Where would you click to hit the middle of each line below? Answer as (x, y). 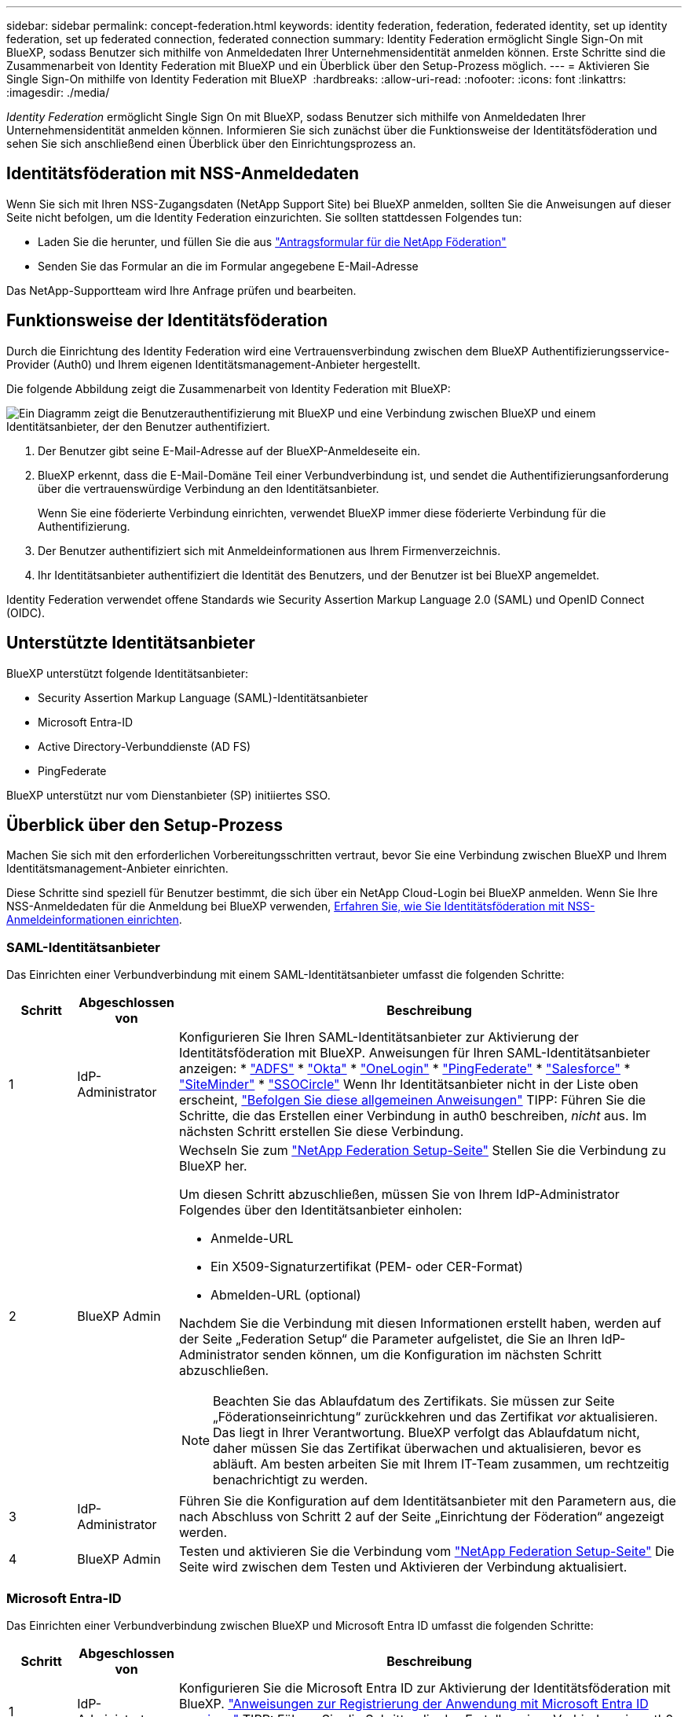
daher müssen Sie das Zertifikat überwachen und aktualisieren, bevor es (427, 1449)
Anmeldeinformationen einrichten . (94, 920)
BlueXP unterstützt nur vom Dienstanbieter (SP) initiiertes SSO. (168, 795)
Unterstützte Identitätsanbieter (131, 643)
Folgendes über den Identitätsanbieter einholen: (320, 1210)
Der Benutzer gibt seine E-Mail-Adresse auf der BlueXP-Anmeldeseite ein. (229, 450)
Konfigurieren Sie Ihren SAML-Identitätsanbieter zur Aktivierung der (379, 1037)
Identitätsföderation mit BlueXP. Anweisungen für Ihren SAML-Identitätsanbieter (414, 1053)
